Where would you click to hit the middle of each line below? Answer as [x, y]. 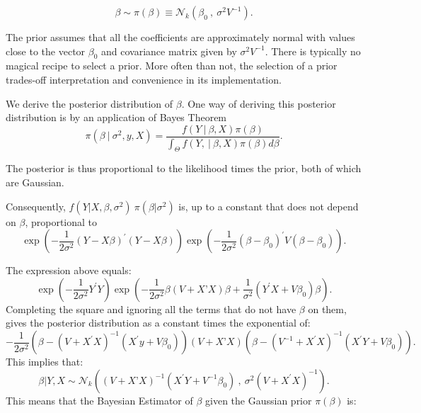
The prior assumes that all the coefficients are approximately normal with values [180, 37]
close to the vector [46, 51]
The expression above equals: [69, 270]
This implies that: [45, 362]
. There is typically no [313, 51]
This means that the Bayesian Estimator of [99, 400]
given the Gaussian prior [259, 400]
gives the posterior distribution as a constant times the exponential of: [158, 323]
